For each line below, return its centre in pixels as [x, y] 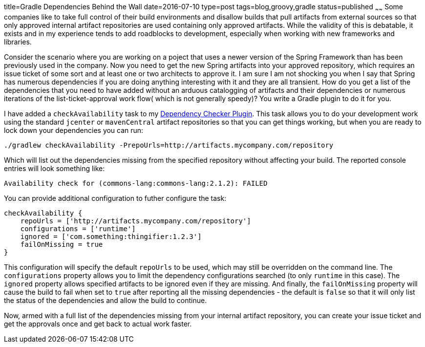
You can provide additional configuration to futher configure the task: [115, 198]
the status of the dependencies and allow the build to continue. [106, 300]
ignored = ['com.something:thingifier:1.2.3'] [111, 236]
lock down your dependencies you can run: [74, 130]
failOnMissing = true [62, 244]
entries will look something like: [54, 168]
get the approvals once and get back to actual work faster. [98, 324]
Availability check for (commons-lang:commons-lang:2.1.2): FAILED [136, 183]
